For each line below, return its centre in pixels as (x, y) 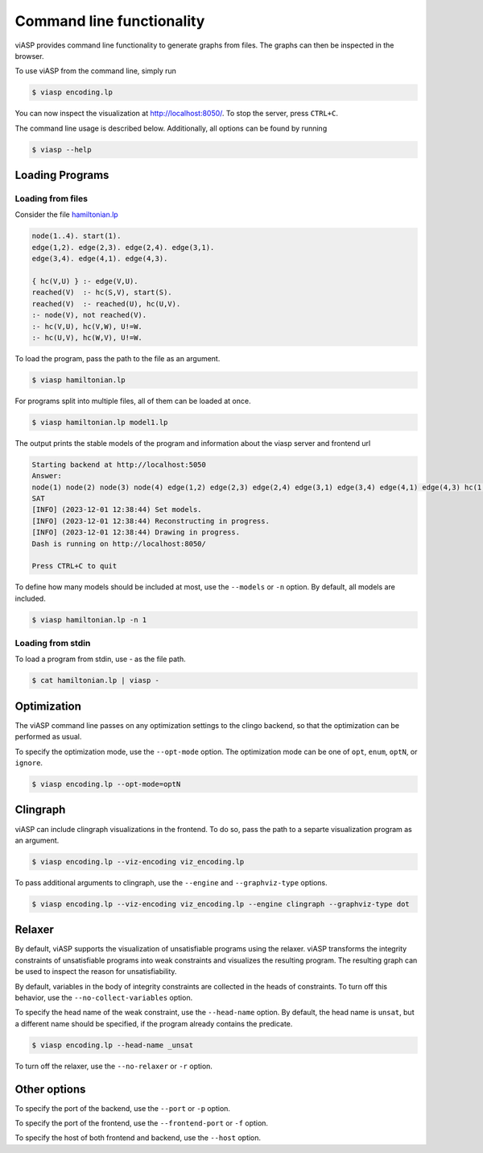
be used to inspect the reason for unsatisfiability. (96, 972)
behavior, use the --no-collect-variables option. (104, 997)
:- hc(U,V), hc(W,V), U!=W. (87, 337)
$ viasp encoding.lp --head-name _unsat (112, 1045)
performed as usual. (48, 737)
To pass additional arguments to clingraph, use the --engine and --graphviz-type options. (171, 882)
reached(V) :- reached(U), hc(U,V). (106, 304)
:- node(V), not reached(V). (89, 315)
